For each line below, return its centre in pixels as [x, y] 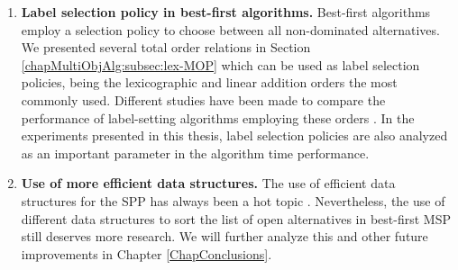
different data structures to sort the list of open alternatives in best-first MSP [236, 218]
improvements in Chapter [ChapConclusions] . [147, 253]
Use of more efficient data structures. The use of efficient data [208, 183]
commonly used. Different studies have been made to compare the [203, 99]
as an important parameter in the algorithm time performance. [195, 153]
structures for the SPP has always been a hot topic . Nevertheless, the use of [233, 200]
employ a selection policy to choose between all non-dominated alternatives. [230, 29]
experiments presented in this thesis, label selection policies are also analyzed [234, 135]
